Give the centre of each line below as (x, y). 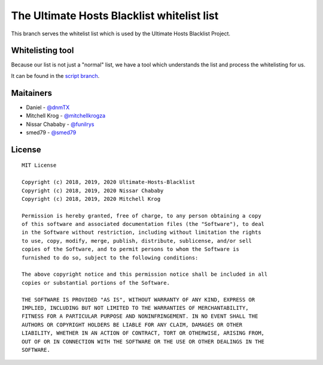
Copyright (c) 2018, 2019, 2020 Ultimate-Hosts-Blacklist (109, 182)
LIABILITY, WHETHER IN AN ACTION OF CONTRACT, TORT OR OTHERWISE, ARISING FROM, (143, 333)
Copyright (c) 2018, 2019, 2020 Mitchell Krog (91, 199)
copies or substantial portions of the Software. (96, 283)
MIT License (39, 165)
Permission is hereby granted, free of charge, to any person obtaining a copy (141, 215)
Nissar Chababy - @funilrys (60, 124)
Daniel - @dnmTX (48, 107)
